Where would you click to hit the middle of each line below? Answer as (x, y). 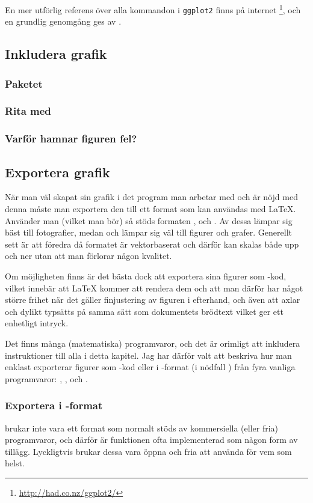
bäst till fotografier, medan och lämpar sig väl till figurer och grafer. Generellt (148, 232)
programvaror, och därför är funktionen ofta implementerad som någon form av (151, 440)
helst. (15, 463)
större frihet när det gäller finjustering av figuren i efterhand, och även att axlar (153, 300)
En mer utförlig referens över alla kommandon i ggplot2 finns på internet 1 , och (153, 9)
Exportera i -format (54, 405)
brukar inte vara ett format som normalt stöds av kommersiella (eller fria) (142, 428)
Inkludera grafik (56, 54)
